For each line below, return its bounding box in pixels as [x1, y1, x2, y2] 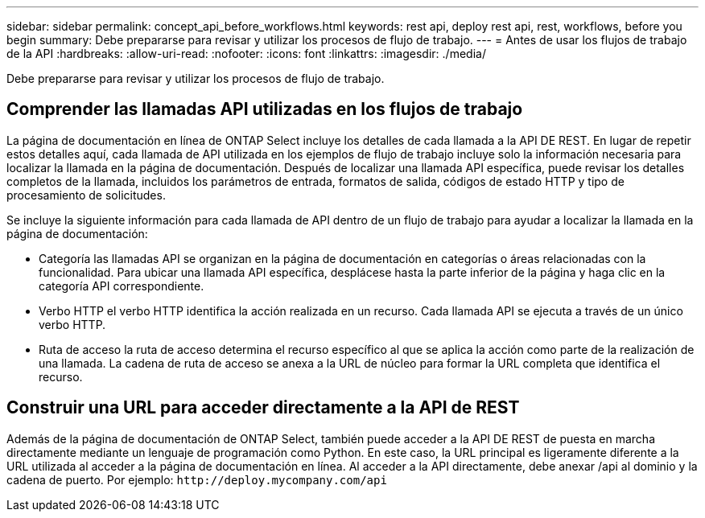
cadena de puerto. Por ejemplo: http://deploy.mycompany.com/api [6, 472, 387, 487]
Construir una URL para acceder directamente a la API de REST [6, 397, 520, 418]
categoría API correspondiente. [39, 278, 204, 293]
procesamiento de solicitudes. [6, 187, 166, 202]
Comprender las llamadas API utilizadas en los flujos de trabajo [6, 99, 523, 120]
